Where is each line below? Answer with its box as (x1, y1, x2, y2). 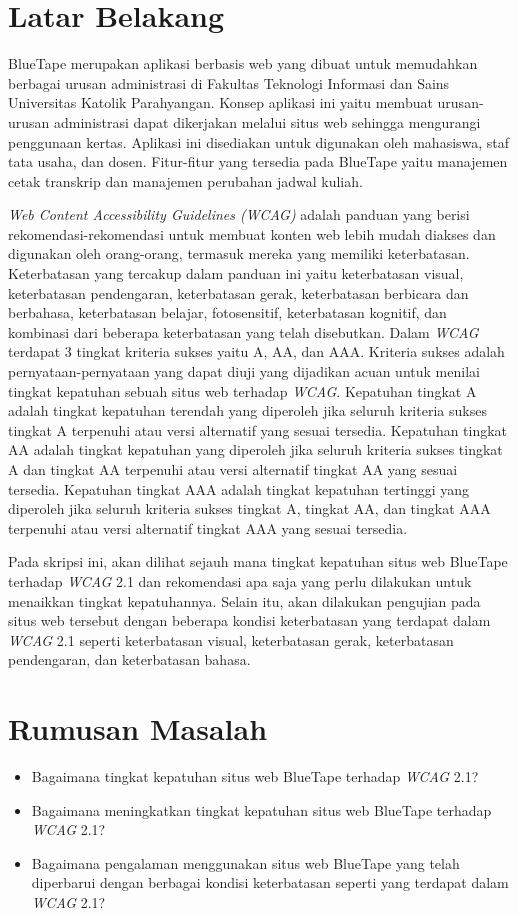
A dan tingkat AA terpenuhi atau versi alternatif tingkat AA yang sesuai (8, 459, 458, 479)
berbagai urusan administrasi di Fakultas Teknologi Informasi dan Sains (8, 72, 450, 93)
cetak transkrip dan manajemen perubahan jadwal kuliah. (8, 170, 363, 191)
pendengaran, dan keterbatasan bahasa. (8, 649, 251, 670)
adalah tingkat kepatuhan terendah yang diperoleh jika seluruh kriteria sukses (8, 400, 487, 421)
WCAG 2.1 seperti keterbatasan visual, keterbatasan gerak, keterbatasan (8, 629, 454, 650)
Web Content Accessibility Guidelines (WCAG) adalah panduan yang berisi (8, 204, 470, 225)
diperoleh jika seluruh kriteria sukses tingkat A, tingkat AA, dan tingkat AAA (8, 498, 491, 519)
